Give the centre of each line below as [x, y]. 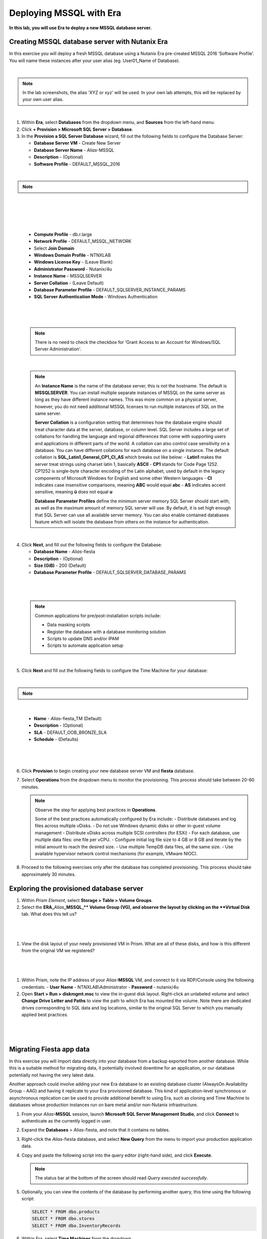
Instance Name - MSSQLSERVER [68, 276]
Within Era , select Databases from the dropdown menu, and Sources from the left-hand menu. [118, 122]
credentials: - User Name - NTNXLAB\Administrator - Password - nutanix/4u [100, 987]
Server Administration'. [58, 349]
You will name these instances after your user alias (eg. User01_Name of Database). [94, 60]
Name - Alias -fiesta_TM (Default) [68, 718]
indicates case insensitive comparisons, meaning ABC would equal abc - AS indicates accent [130, 485]
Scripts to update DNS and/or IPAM [83, 639]
